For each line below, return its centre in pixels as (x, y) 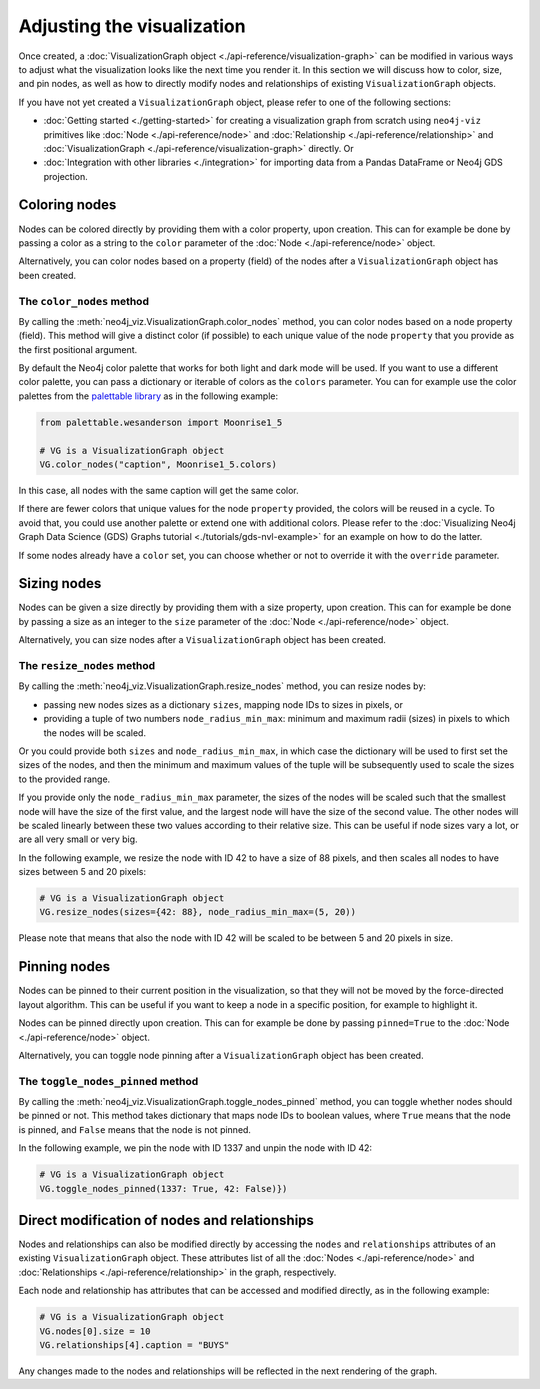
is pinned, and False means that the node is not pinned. (135, 1129)
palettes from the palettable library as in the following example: (148, 396)
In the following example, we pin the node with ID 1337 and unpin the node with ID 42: (195, 1148)
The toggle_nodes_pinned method (108, 1081)
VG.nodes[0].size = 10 (95, 1331)
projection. (66, 176)
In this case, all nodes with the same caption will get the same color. (158, 490)
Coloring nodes (67, 205)
